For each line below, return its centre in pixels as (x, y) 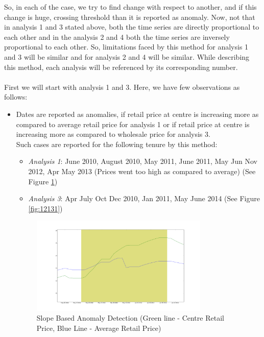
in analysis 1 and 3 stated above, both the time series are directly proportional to (132, 27)
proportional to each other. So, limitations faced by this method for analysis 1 (126, 47)
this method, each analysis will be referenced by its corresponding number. (121, 67)
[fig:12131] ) (45, 208)
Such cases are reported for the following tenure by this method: (117, 144)
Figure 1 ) (43, 181)
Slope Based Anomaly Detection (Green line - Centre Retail (130, 318)
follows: (16, 97)
